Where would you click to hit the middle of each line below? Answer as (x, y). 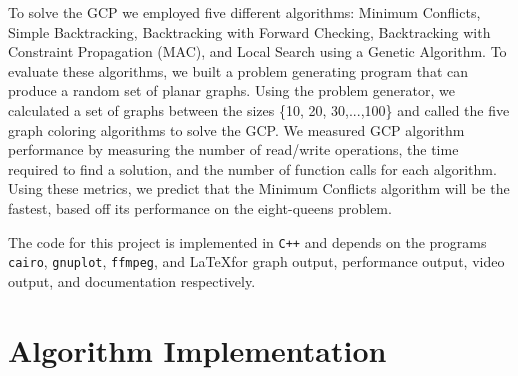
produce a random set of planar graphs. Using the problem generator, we (231, 90)
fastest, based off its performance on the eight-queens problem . (200, 207)
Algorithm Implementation (197, 349)
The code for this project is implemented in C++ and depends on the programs (247, 241)
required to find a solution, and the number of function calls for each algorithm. (252, 168)
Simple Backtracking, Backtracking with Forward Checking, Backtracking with (249, 31)
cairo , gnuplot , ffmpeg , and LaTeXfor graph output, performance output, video (256, 261)
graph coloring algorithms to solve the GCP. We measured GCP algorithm (236, 129)
